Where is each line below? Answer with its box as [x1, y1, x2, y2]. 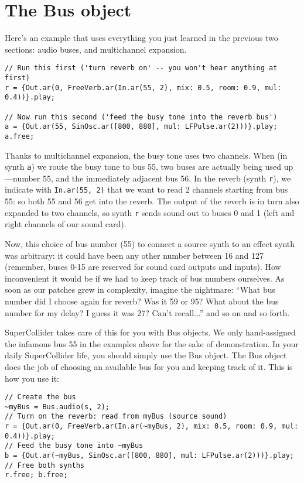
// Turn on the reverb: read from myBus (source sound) [5, 412, 227, 421]
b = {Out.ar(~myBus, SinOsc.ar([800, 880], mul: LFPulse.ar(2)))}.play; [5, 451, 294, 460]
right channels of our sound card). [5, 218, 127, 230]
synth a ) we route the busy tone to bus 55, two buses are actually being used [5, 160, 282, 173]
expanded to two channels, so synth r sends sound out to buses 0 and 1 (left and [5, 206, 295, 218]
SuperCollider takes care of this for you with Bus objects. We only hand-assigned [5, 326, 296, 338]
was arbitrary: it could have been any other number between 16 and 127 [5, 249, 264, 261]
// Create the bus [5, 393, 76, 402]
